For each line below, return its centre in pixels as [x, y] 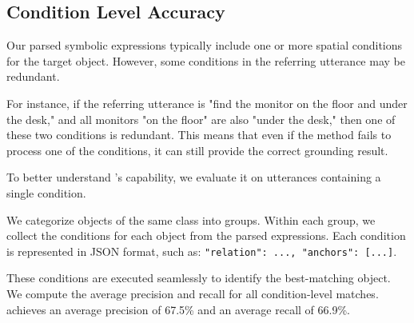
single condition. [46, 192]
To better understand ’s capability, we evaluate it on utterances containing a [194, 177]
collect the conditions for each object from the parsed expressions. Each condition [206, 235]
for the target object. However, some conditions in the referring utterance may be [206, 60]
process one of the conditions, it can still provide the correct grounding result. [197, 150]
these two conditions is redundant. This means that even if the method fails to [199, 135]
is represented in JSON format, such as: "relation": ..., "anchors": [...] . [202, 251]
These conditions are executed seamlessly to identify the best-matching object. [199, 278]
